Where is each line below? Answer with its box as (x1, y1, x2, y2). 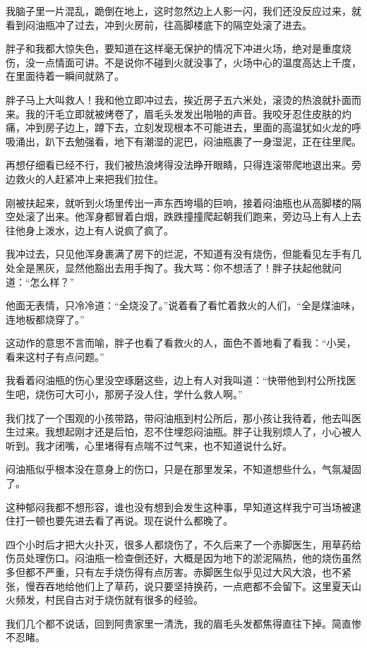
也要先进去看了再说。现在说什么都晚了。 (44, 513, 233, 528)
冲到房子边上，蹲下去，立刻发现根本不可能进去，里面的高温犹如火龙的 (25, 120, 351, 135)
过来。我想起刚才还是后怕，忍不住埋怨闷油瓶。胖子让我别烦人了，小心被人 (15, 424, 361, 439)
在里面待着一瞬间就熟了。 (6, 68, 124, 83)
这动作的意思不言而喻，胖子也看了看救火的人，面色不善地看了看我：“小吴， (6, 335, 356, 350)
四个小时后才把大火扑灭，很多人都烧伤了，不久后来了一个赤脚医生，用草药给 (6, 536, 361, 551)
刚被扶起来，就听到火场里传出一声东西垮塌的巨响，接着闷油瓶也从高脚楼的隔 (6, 195, 361, 210)
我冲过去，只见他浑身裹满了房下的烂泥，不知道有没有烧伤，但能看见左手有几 (6, 246, 361, 261)
